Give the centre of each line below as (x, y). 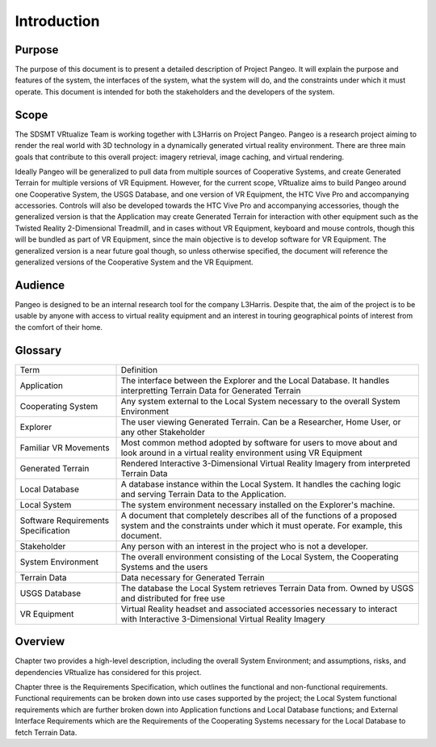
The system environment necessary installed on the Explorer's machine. (258, 504)
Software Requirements (65, 520)
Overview (40, 641)
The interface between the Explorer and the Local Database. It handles (255, 380)
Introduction (57, 21)
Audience (40, 285)
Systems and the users (164, 567)
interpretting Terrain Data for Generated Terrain (211, 390)
